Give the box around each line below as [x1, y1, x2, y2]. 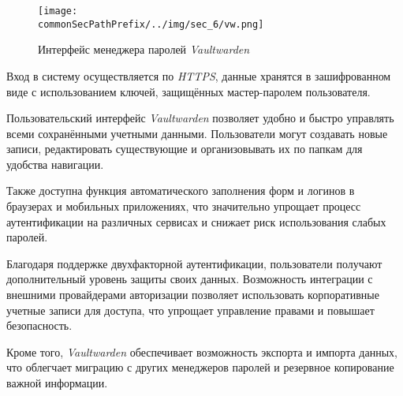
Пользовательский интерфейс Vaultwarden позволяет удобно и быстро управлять [6, 110, 394, 126]
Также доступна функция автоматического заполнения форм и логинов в [6, 182, 355, 199]
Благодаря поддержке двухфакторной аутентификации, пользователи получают [6, 255, 382, 271]
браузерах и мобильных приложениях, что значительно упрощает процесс [6, 198, 361, 215]
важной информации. [6, 375, 108, 390]
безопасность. [6, 317, 73, 334]
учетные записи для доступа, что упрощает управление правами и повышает [6, 301, 375, 318]
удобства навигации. [6, 155, 104, 172]
